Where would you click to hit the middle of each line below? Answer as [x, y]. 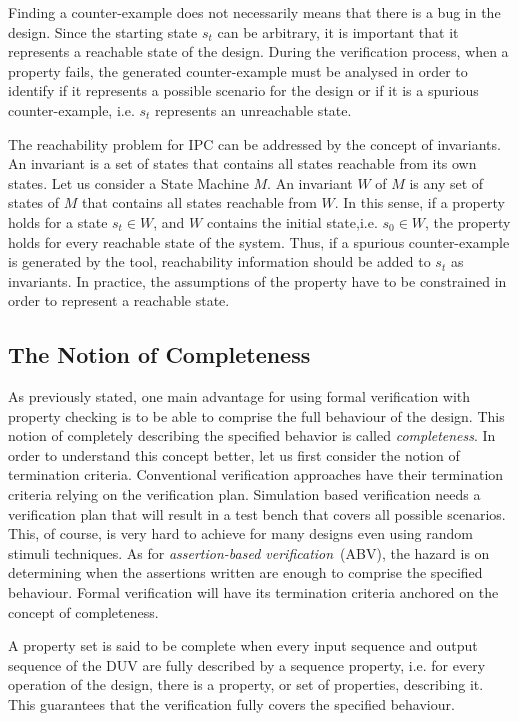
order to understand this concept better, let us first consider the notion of [234, 454]
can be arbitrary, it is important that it [338, 31]
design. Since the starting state [103, 31]
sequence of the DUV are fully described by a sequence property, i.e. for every [247, 664]
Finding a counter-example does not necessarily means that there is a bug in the [254, 12]
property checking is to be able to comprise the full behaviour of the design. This [256, 415]
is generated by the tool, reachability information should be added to [219, 261]
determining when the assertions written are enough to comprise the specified [245, 572]
